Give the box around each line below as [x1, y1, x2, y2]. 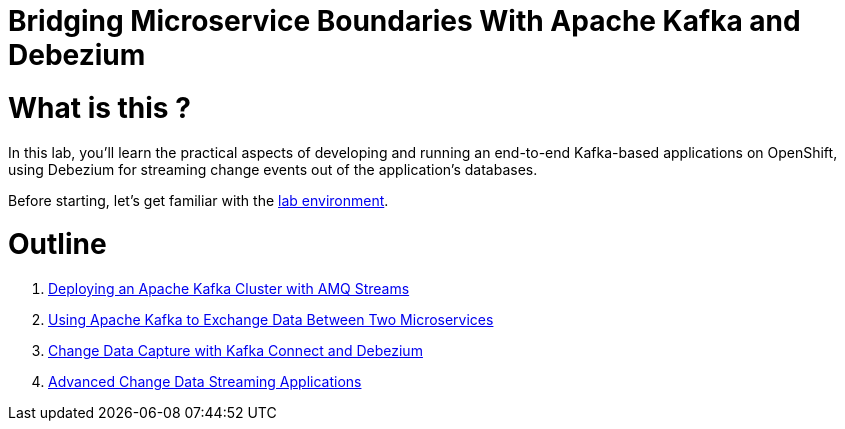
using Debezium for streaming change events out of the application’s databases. [8, 160, 538, 178]
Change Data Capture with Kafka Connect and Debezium [48, 342, 423, 359]
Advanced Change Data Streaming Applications [48, 373, 362, 390]
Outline [8, 227, 107, 262]
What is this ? [8, 90, 191, 125]
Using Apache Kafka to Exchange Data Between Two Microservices [48, 311, 494, 328]
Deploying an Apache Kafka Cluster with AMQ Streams [48, 280, 410, 297]
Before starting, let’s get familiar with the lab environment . [8, 191, 389, 209]
